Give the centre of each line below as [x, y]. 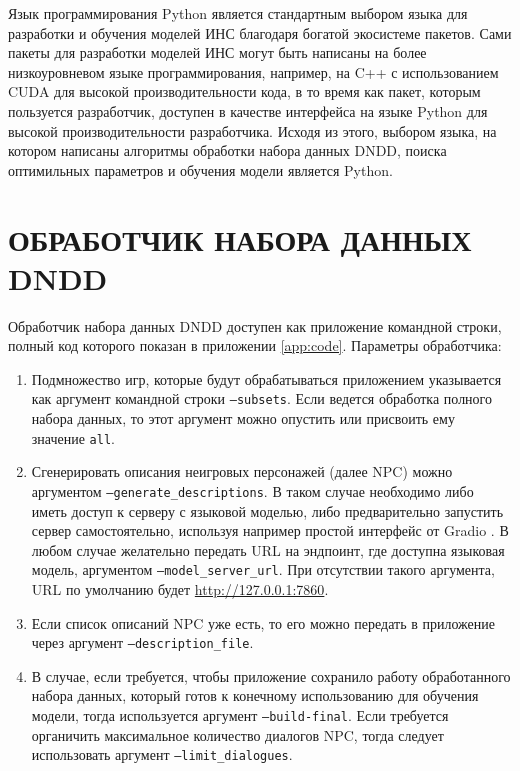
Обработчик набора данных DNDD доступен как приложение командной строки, [255, 325]
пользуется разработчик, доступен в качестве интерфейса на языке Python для [248, 110]
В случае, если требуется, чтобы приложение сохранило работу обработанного [271, 675]
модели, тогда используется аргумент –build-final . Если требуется [240, 715]
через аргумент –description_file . [142, 642]
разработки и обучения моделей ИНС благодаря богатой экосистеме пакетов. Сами [260, 32]
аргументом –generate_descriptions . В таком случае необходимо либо [252, 490]
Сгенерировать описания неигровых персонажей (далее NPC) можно [242, 471]
